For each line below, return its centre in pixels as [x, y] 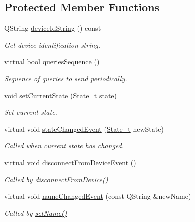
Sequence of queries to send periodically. [66, 78]
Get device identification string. [52, 45]
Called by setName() [36, 213]
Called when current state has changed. [64, 146]
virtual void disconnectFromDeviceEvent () [70, 162]
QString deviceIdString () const [53, 28]
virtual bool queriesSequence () [52, 62]
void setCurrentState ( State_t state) [61, 95]
